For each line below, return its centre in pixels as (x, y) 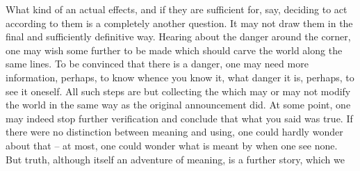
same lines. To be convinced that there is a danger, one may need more (157, 64)
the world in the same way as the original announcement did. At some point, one (178, 105)
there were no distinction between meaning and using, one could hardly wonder (174, 132)
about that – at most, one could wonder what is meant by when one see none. (172, 145)
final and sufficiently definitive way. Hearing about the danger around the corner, (178, 36)
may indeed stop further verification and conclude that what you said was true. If (179, 118)
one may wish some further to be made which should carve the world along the (174, 50)
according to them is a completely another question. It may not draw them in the (179, 23)
